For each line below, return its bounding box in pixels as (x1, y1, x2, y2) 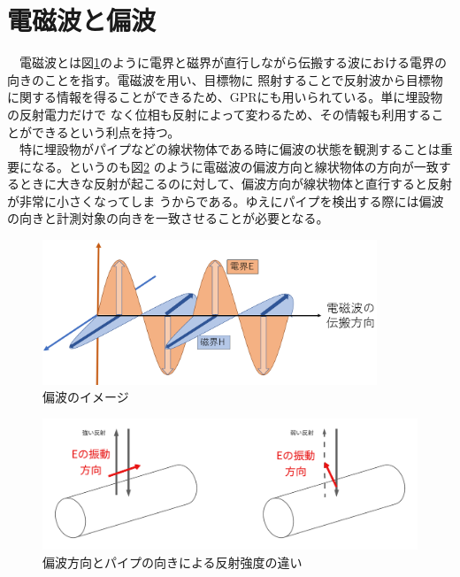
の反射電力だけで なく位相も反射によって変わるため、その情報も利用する (7, 104, 432, 123)
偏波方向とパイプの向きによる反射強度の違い (42, 552, 303, 571)
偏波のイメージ (42, 388, 129, 406)
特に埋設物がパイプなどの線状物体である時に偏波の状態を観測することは (19, 140, 441, 158)
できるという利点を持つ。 (31, 122, 180, 141)
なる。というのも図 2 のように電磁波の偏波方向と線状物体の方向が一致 (31, 157, 439, 175)
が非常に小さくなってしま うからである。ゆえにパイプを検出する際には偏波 (7, 191, 444, 210)
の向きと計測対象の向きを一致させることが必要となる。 (7, 209, 329, 227)
